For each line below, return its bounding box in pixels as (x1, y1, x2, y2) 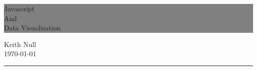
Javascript (4, 3, 35, 13)
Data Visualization (4, 23, 61, 33)
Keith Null (4, 39, 36, 49)
